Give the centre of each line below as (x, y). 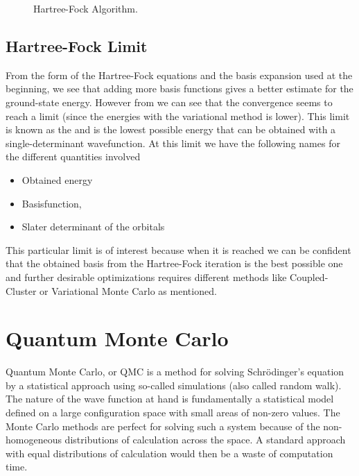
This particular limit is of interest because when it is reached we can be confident (178, 249)
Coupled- (309, 277)
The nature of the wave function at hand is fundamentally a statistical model (170, 399)
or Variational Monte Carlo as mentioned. (128, 290)
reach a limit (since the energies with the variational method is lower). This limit (178, 116)
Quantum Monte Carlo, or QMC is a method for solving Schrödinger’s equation (175, 372)
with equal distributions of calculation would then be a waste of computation (169, 453)
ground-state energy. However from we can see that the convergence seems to (169, 102)
